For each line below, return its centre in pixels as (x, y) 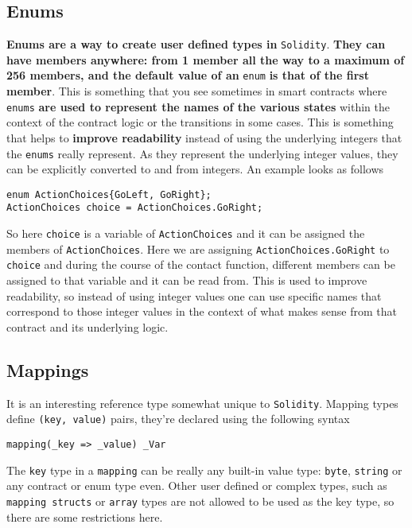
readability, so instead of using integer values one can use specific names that (194, 295)
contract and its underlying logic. (87, 326)
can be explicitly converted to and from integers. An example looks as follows (195, 169)
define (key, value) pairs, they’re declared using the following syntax (178, 419)
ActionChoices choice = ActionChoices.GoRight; (135, 208)
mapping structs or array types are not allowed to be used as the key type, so (200, 501)
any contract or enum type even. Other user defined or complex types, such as (197, 485)
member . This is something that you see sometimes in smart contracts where (197, 91)
